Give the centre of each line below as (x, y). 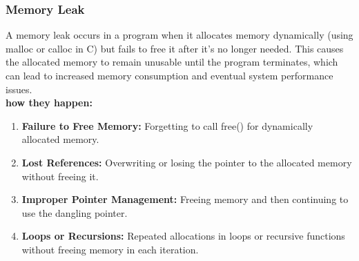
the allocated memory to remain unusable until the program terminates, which (172, 62)
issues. (19, 89)
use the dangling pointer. (75, 212)
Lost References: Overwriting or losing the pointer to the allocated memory (187, 162)
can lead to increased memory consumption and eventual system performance (169, 75)
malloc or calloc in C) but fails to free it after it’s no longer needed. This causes (175, 48)
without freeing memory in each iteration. (110, 249)
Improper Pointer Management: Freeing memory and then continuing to (185, 199)
